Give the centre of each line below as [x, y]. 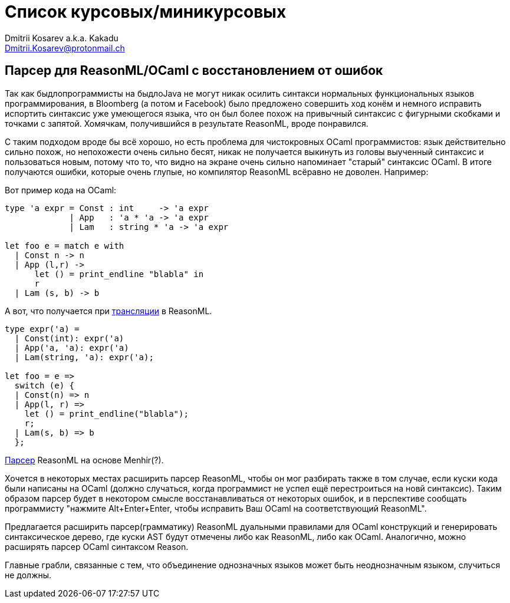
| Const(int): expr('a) [69, 338]
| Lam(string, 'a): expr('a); [84, 357]
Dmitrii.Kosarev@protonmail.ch [65, 48]
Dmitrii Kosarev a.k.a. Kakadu [62, 38]
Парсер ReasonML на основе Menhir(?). [84, 460]
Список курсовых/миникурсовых [146, 12]
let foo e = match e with [65, 246]
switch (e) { [45, 385]
